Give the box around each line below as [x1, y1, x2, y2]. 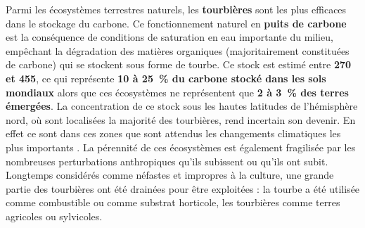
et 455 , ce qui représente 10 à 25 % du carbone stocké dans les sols [6, 70, 326, 85]
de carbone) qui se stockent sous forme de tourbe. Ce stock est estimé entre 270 [6, 57, 352, 72]
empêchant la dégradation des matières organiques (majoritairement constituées [6, 43, 350, 58]
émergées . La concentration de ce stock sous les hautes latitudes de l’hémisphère [6, 99, 358, 113]
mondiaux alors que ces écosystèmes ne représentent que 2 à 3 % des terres [6, 84, 349, 99]
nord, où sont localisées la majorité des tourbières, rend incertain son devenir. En [6, 112, 356, 127]
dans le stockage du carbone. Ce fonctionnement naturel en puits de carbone [6, 15, 347, 30]
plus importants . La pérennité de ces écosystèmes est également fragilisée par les [6, 139, 356, 154]
